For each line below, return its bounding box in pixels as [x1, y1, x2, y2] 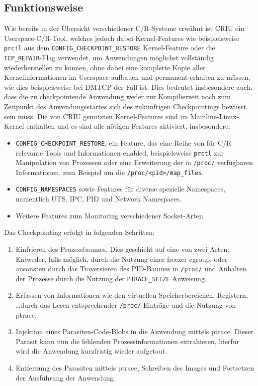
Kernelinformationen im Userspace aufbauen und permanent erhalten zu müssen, [4, 72, 251, 82]
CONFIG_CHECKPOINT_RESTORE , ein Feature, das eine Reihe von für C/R [15, 137, 232, 148]
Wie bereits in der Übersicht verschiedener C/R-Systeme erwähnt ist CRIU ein [4, 23, 245, 33]
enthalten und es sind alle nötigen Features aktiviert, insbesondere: [26, 121, 230, 131]
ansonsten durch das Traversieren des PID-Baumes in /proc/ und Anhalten [15, 263, 247, 274]
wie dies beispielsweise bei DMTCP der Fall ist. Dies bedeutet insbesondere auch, [4, 81, 253, 92]
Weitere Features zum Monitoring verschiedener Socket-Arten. [15, 210, 205, 220]
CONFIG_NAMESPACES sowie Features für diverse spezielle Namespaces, [15, 184, 225, 194]
